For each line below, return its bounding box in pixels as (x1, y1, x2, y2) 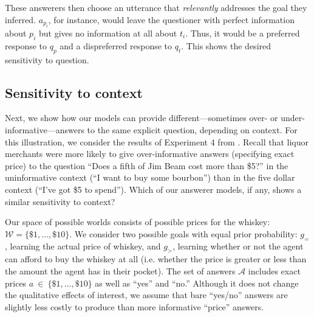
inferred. (5, 13, 36, 26)
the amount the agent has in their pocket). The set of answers (5, 264, 236, 277)
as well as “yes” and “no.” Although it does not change (95, 276, 299, 289)
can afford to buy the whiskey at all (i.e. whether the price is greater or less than (5, 253, 307, 265)
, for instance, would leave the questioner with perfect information (48, 13, 295, 26)
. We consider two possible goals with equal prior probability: (69, 227, 298, 240)
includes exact (248, 264, 301, 277)
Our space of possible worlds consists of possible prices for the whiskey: (5, 215, 270, 228)
